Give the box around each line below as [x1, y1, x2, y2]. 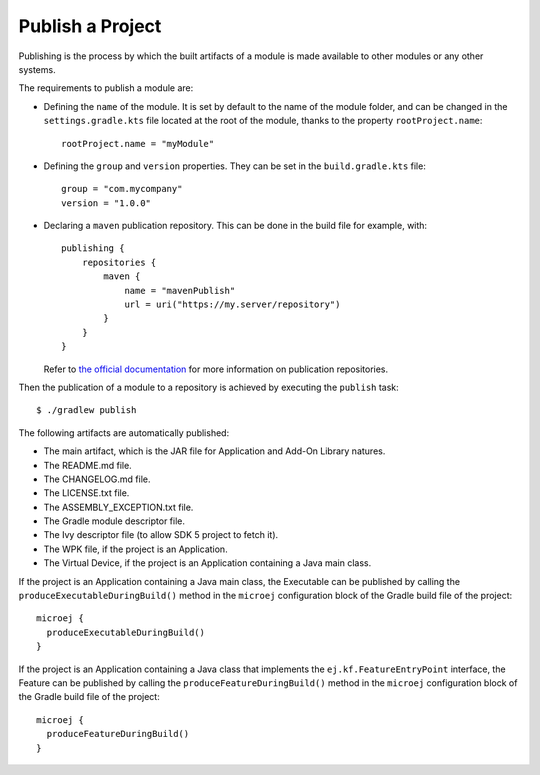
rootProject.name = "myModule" [61, 138, 215, 149]
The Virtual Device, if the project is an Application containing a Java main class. [43, 557, 372, 569]
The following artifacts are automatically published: [18, 426, 230, 439]
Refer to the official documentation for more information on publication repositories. [43, 363, 389, 375]
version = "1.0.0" [61, 197, 152, 209]
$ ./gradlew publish [36, 405, 137, 416]
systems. [18, 63, 56, 75]
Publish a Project [18, 15, 162, 37]
